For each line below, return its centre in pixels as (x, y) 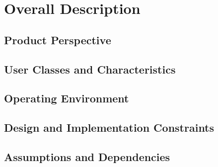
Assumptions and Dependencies (87, 156)
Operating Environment (67, 98)
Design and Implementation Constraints (109, 127)
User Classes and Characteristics (90, 69)
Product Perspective (58, 40)
